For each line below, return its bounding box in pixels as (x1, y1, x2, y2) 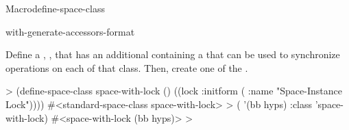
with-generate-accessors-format (5, 24, 135, 38)
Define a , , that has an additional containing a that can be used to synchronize (5, 47, 340, 62)
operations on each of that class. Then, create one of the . (5, 60, 248, 75)
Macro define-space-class (5, 1, 105, 15)
